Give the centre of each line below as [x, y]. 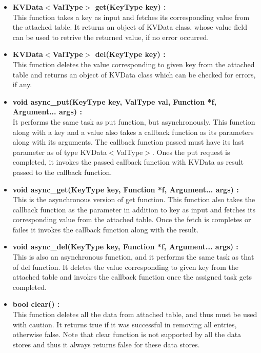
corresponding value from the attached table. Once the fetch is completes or [132, 219]
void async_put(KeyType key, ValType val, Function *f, [114, 101]
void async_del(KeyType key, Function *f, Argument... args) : [125, 247]
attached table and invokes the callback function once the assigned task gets [132, 277]
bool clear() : [36, 304]
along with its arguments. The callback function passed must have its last [128, 142]
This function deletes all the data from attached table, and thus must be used [135, 314]
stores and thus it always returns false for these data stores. [106, 344]
